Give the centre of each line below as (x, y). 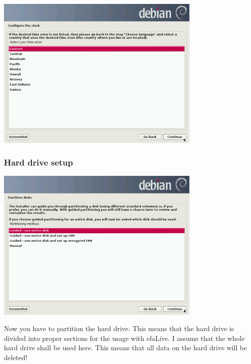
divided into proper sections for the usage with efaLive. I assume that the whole (124, 338)
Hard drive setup (39, 162)
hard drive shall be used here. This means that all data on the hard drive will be (125, 348)
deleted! (16, 357)
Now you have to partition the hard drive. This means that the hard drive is (119, 328)
